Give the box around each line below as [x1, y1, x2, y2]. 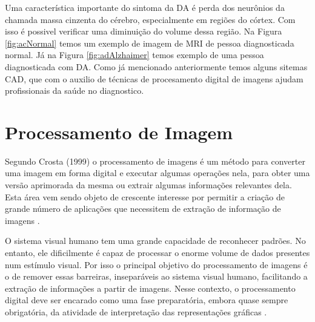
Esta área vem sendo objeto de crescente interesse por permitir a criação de [5, 190, 285, 203]
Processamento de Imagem [5, 119, 233, 144]
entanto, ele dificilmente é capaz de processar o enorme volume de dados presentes [5, 246, 310, 259]
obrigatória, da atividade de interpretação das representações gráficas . [5, 306, 267, 318]
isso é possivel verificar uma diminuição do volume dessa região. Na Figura [5, 25, 282, 38]
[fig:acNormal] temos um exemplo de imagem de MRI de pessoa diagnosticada [5, 36, 294, 49]
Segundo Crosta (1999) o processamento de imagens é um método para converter [5, 154, 305, 167]
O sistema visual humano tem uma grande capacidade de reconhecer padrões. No [5, 234, 306, 247]
